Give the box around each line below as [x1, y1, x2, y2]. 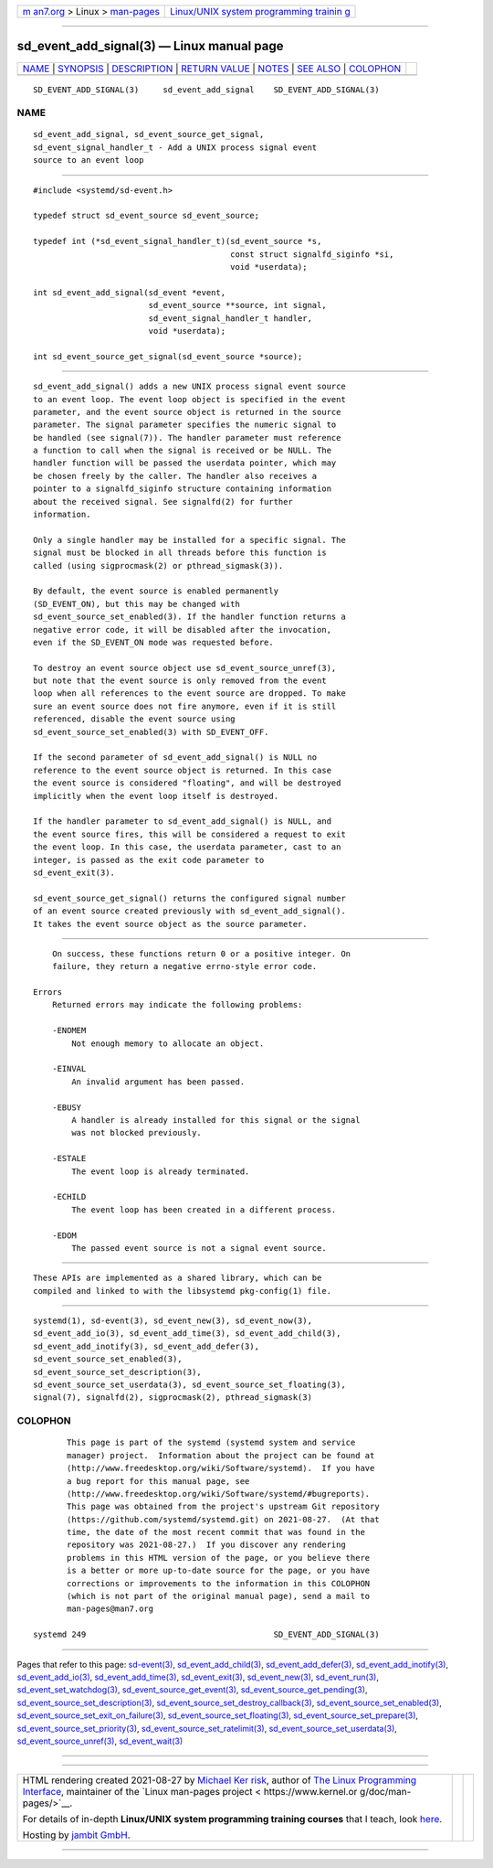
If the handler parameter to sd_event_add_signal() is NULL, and [33, 817, 332, 827]
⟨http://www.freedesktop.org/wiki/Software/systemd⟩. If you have [67, 1463, 375, 1474]
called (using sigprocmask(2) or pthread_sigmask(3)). [33, 560, 284, 571]
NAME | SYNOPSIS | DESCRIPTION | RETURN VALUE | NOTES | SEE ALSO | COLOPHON [22, 62, 402, 75]
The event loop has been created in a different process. [71, 1204, 337, 1215]
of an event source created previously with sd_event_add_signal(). [33, 906, 346, 916]
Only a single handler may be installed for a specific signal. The [33, 535, 346, 545]
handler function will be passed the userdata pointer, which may [33, 458, 337, 468]
